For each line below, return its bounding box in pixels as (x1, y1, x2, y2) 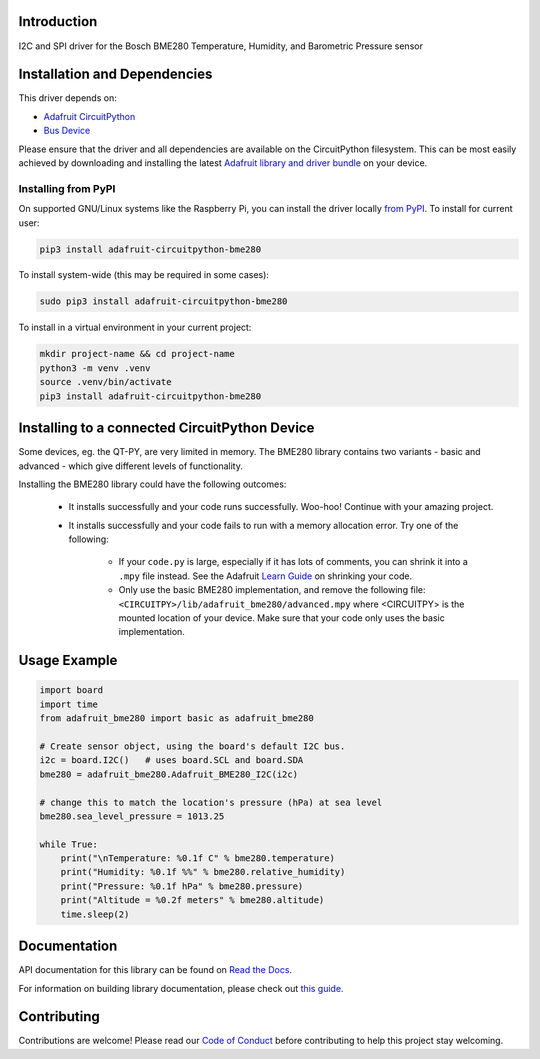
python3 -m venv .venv (39, 362, 151, 374)
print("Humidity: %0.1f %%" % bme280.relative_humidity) (60, 866, 346, 878)
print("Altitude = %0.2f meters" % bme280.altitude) (60, 895, 325, 906)
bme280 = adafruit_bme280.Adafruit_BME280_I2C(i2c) (39, 768, 299, 780)
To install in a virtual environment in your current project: (18, 321, 252, 334)
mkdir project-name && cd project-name (39, 348, 235, 360)
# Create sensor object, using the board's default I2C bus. (39, 740, 346, 752)
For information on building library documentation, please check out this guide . (18, 982, 344, 994)
